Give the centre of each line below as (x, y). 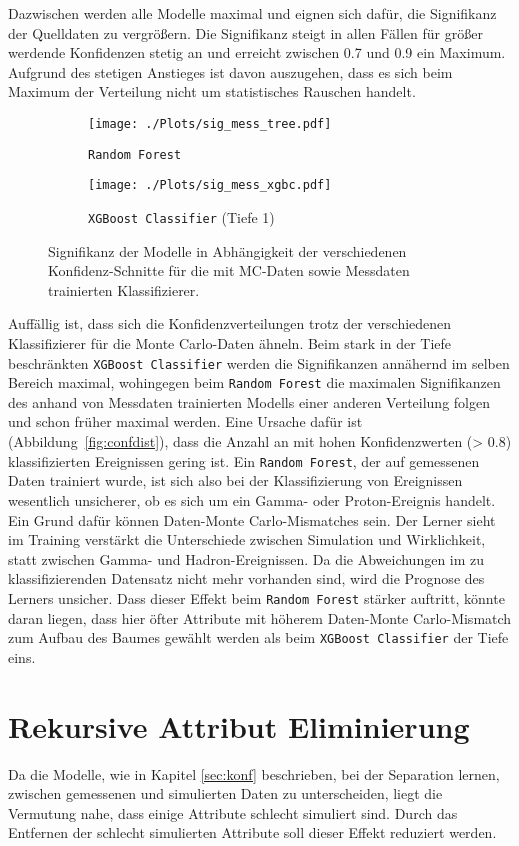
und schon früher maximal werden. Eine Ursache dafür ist (185, 421)
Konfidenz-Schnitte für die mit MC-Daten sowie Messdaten (229, 270)
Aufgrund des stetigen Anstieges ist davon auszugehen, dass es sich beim (230, 71)
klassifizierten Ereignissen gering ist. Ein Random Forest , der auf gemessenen (244, 460)
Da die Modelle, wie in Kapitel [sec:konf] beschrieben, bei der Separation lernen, (254, 773)
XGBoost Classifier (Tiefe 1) (181, 216)
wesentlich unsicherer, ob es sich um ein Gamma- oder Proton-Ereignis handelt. (252, 499)
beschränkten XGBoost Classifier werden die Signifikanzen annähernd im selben (259, 362)
